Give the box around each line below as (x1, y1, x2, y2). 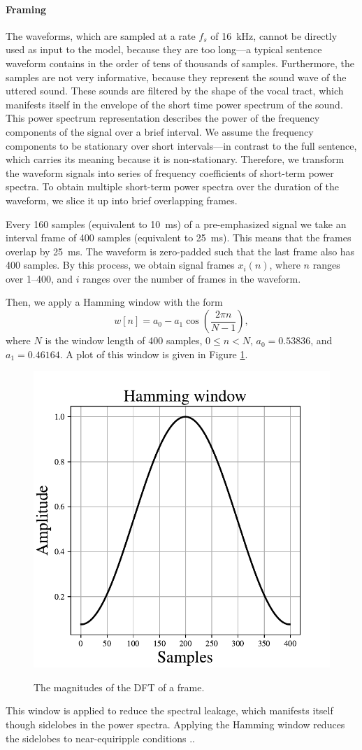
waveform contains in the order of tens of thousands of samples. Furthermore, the (6, 55, 355, 70)
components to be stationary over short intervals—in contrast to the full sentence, (6, 138, 357, 153)
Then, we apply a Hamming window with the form (6, 295, 223, 309)
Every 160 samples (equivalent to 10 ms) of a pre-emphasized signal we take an (6, 216, 347, 231)
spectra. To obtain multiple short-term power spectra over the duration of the (6, 179, 339, 194)
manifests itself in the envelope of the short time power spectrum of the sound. (6, 97, 343, 111)
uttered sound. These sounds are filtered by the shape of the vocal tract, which (6, 83, 344, 98)
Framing (6, 1, 47, 16)
